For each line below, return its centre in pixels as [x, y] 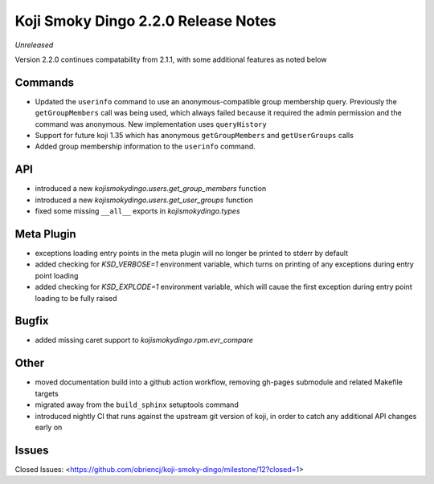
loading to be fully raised [76, 298]
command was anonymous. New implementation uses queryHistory [151, 124]
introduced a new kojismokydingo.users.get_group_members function [151, 189]
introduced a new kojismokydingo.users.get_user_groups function [144, 200]
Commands [45, 82]
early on [49, 427]
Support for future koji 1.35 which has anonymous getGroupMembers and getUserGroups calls [194, 136]
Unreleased [34, 45]
